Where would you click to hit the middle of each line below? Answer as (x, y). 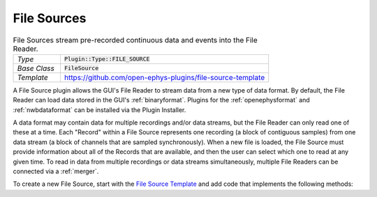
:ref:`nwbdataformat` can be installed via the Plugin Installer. (99, 110)
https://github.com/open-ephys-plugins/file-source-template (164, 77)
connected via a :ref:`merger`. (56, 171)
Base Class (36, 68)
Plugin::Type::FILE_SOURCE (107, 59)
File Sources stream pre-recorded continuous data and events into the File (135, 40)
